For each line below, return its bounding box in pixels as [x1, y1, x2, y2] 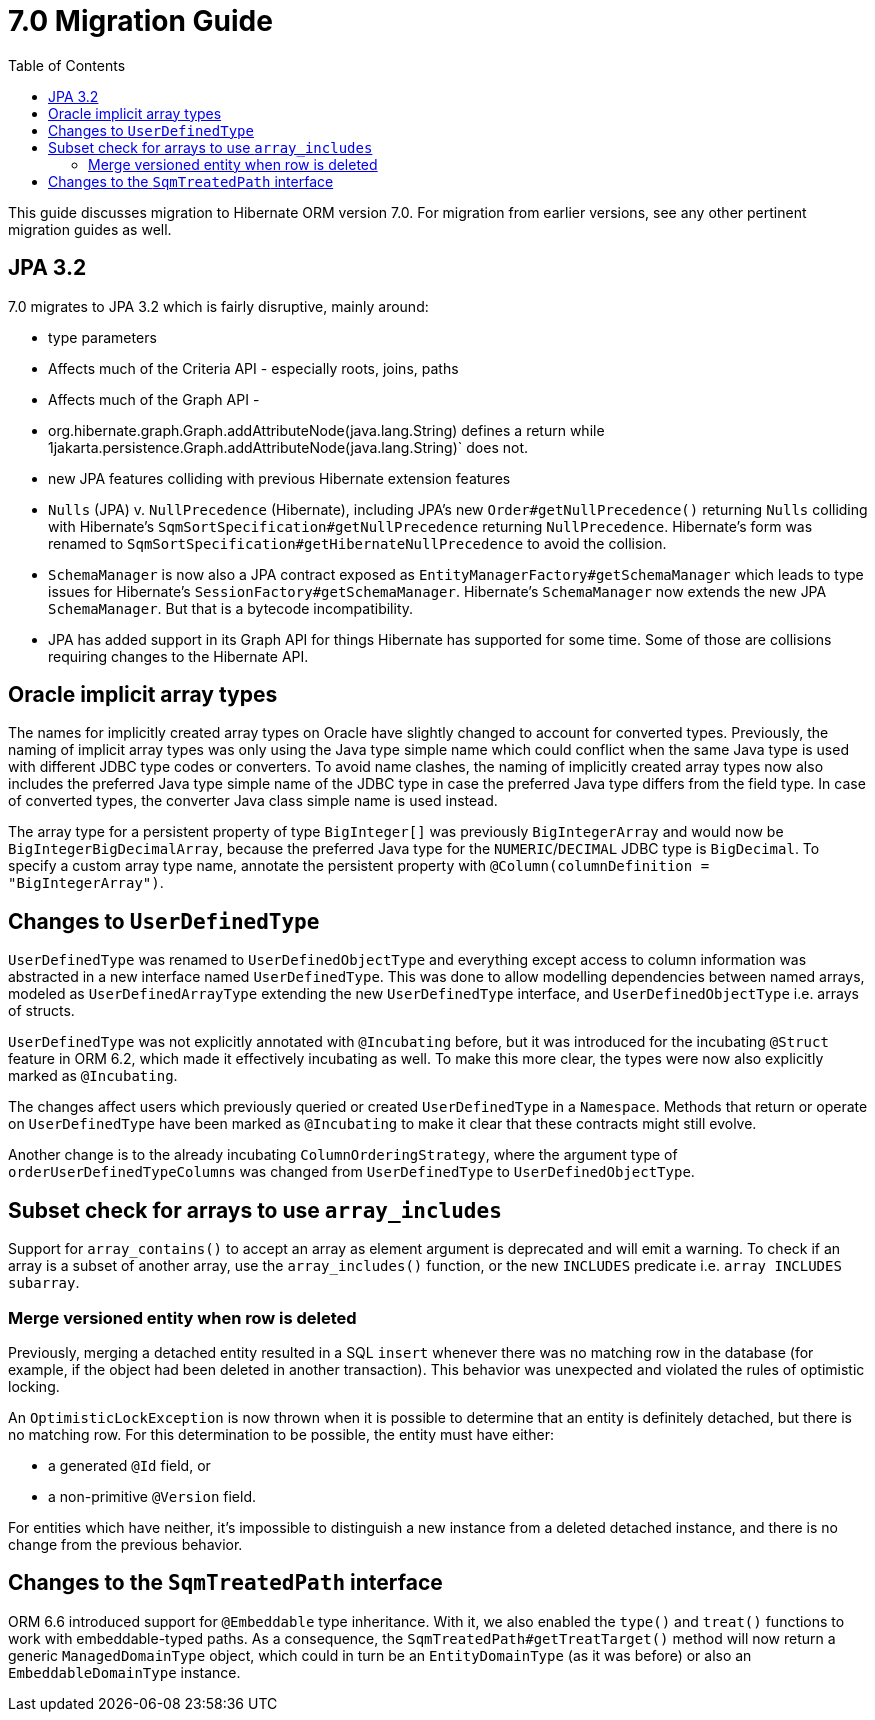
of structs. [8, 1002, 75, 1020]
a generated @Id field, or [48, 1456, 211, 1474]
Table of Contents [8, 56, 126, 74]
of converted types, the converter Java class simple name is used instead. [8, 792, 498, 810]
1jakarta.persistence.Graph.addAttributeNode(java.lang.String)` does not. [48, 438, 528, 456]
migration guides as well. [8, 220, 172, 238]
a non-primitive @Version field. [48, 1487, 256, 1505]
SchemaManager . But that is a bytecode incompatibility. [48, 599, 414, 617]
